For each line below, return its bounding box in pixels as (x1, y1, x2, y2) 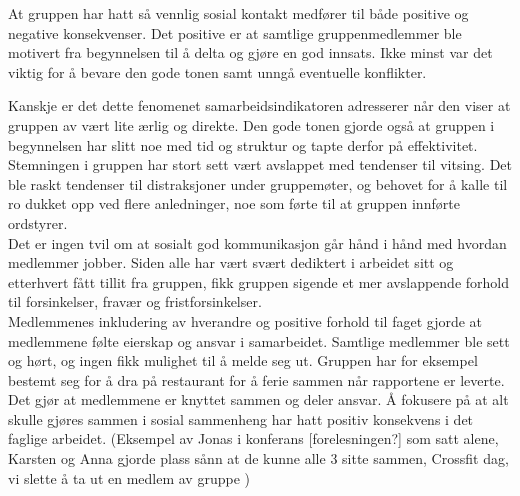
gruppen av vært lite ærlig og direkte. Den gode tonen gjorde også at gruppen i (8, 114, 495, 135)
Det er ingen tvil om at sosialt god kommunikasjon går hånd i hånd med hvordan (8, 232, 507, 253)
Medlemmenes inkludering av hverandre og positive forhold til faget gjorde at (8, 310, 483, 331)
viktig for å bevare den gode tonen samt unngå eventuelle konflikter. (8, 61, 427, 82)
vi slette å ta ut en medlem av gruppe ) (8, 467, 250, 488)
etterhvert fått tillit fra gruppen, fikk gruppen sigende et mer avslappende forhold (8, 271, 510, 292)
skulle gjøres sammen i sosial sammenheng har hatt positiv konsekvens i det (8, 408, 474, 429)
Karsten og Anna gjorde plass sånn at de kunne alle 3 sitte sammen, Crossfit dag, (8, 448, 509, 469)
